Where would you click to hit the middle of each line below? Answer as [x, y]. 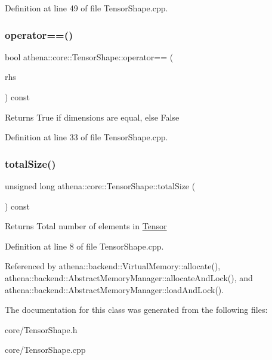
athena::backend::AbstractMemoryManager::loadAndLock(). [115, 289]
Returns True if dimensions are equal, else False [92, 117]
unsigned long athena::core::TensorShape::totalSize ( [100, 186]
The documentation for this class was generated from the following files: [136, 310]
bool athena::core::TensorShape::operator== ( [89, 56]
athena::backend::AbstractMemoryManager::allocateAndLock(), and [129, 277]
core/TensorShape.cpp [45, 350]
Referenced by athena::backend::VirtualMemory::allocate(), [113, 266]
